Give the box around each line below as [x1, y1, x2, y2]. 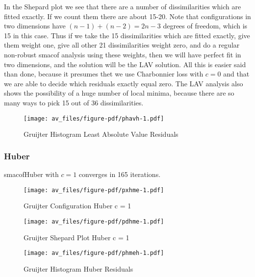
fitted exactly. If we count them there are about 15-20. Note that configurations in [4, 11, 251, 21]
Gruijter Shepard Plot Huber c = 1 [24, 232, 129, 242]
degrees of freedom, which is [163, 21, 248, 31]
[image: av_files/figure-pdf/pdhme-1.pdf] [24, 218, 164, 225]
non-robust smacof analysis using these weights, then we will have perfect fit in [4, 49, 241, 59]
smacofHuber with [4, 169, 59, 179]
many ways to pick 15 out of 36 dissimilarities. [4, 97, 144, 107]
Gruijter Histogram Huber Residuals [24, 263, 133, 274]
